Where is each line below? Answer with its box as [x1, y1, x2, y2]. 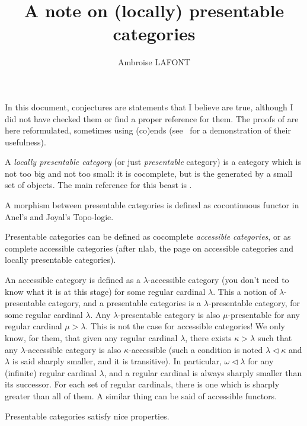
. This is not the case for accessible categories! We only [85, 320, 286, 332]
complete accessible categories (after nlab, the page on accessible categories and [5, 241, 293, 254]
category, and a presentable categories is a [48, 297, 201, 309]
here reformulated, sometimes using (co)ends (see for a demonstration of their [5, 124, 291, 136]
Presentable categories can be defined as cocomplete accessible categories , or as [5, 230, 291, 243]
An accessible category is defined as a [5, 274, 140, 286]
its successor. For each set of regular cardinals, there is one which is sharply [5, 378, 280, 390]
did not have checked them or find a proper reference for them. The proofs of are [5, 112, 299, 125]
